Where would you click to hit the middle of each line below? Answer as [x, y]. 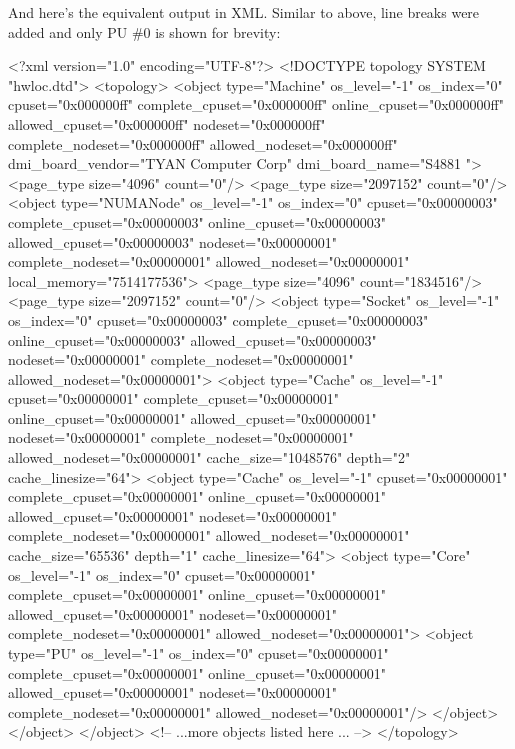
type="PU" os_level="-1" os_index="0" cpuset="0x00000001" [198, 653]
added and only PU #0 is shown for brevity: [144, 31]
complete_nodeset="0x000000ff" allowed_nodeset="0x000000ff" [203, 143]
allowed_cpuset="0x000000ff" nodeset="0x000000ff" [167, 123]
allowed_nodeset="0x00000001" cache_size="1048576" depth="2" [209, 457]
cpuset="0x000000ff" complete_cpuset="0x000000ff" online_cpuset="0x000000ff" [256, 104]
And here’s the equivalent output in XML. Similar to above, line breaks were [244, 12]
